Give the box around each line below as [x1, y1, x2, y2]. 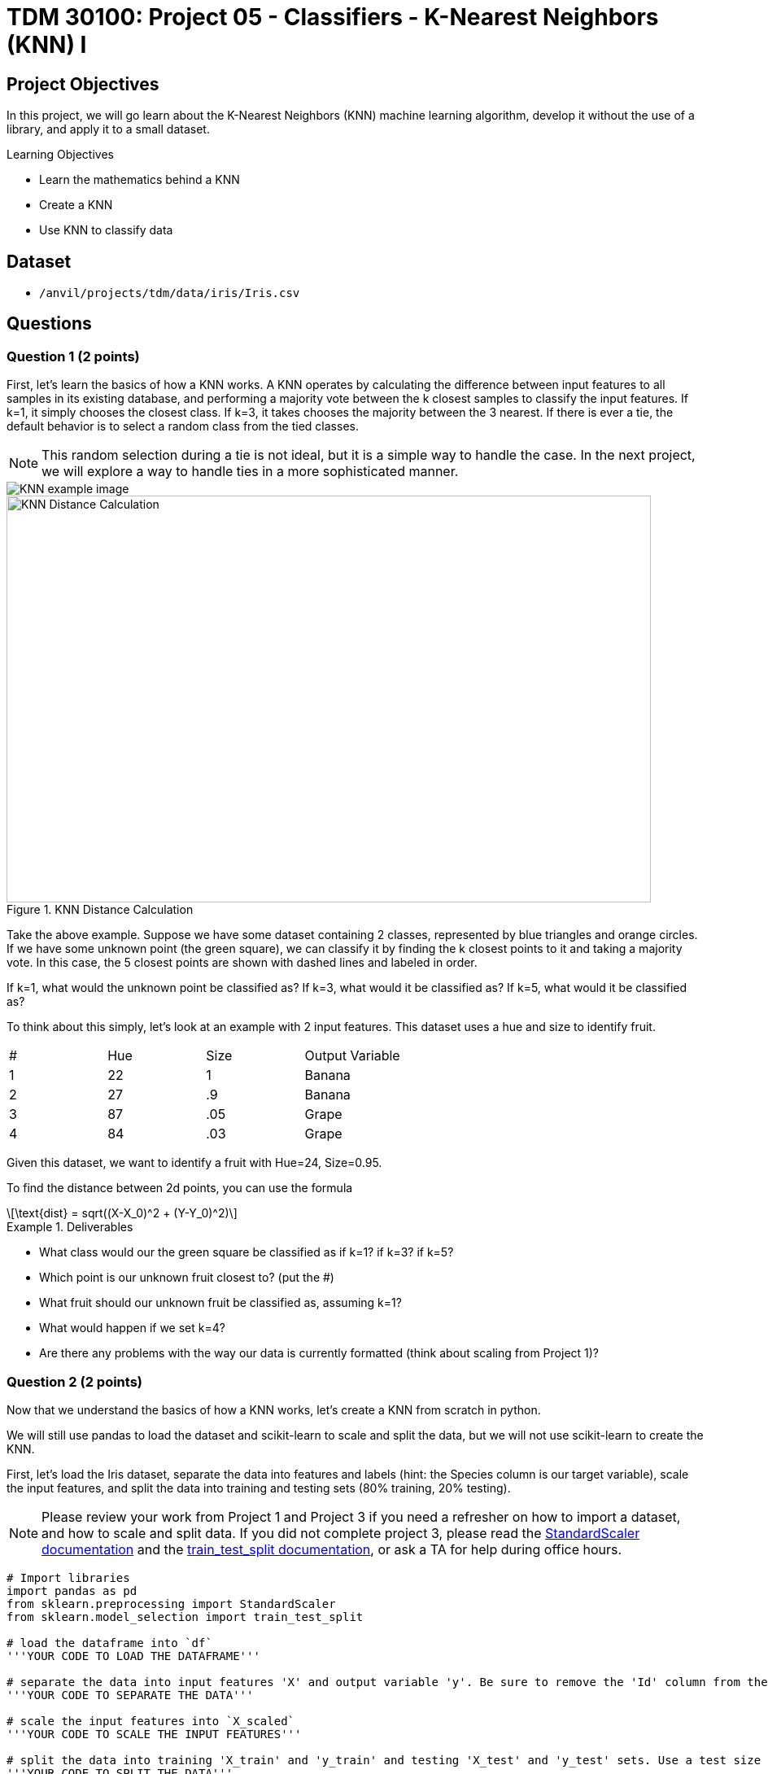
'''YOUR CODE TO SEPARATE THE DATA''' [7, 1688, 254, 1702]
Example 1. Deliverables [7, 1220, 133, 1234]
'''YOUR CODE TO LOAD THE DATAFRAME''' [7, 1649, 260, 1663]
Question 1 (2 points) [7, 347, 140, 365]
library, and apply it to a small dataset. [7, 122, 210, 137]
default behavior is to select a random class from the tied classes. [7, 419, 359, 434]
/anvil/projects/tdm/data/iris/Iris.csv [39, 286, 300, 300]
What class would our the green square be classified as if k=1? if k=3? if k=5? [39, 1245, 454, 1260]
